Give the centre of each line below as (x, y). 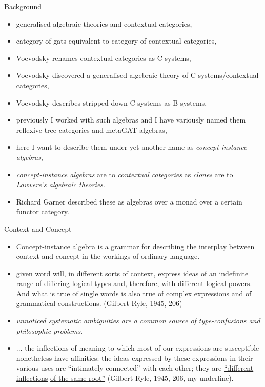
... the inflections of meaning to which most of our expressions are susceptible (138, 348)
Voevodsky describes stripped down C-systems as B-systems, (111, 102)
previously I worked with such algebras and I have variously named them (131, 120)
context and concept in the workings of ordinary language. (108, 256)
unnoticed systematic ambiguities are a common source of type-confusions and (138, 321)
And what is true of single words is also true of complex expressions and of (134, 293)
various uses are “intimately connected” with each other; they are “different (135, 368)
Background (23, 6)
